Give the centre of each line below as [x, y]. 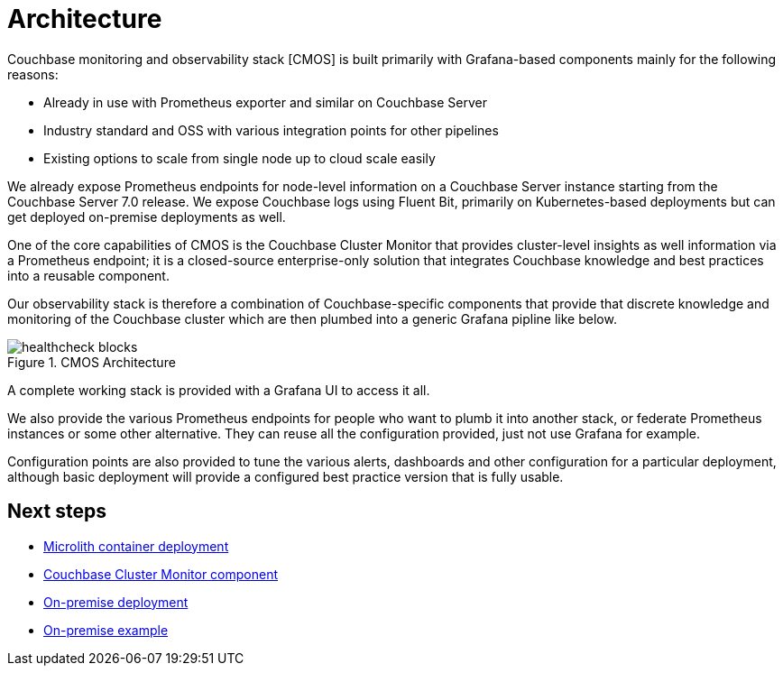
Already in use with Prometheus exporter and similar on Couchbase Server [265, 102]
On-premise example [106, 630]
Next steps [57, 512]
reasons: [33, 74]
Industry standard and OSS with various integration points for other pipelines [271, 130]
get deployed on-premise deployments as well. [147, 217]
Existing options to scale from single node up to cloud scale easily [240, 158]
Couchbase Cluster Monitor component [161, 574]
